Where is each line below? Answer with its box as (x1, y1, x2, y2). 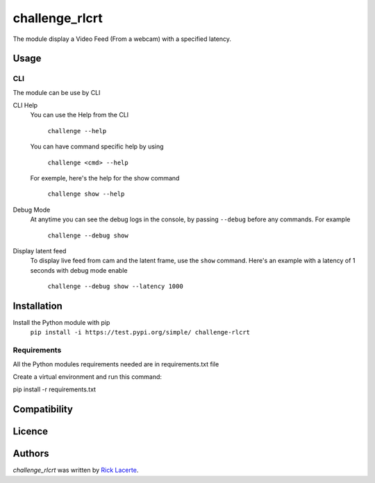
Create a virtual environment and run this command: (12, 373, 162, 381)
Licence (12, 425, 49, 437)
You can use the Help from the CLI (30, 111, 129, 119)
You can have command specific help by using (30, 142, 164, 151)
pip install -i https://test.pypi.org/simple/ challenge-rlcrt (30, 328, 250, 337)
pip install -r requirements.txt (12, 385, 97, 393)
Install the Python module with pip (12, 319, 110, 327)
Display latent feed (12, 247, 67, 255)
